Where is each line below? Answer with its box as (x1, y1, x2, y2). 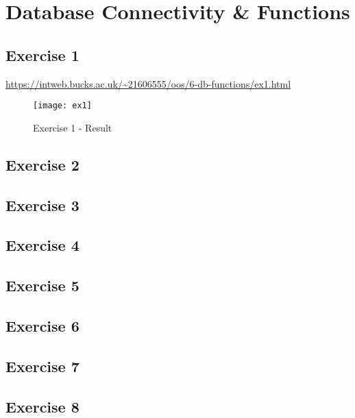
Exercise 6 (5, 315, 79, 336)
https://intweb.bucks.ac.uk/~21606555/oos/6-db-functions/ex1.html (5, 76, 291, 90)
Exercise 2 (5, 153, 79, 175)
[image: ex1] (33, 101, 92, 111)
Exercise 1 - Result (33, 120, 112, 134)
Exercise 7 (5, 355, 79, 376)
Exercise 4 (5, 234, 79, 256)
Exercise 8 (5, 395, 79, 417)
